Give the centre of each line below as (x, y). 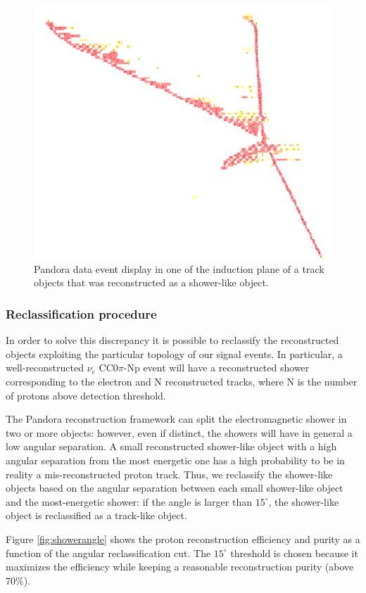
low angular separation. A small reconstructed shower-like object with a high (171, 446)
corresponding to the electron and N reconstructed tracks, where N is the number (182, 382)
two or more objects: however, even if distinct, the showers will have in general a (179, 432)
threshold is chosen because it (294, 553)
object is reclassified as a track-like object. (96, 515)
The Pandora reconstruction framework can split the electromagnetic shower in (176, 419)
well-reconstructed (45, 368)
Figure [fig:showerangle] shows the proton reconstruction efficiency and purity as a (183, 538)
